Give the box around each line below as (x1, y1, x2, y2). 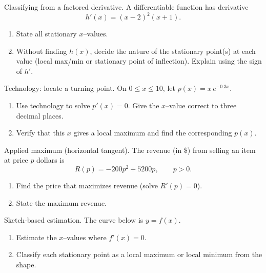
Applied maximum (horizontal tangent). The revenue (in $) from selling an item (4, 144, 256, 155)
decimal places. (16, 110, 64, 121)
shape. (16, 259, 36, 270)
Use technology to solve (16, 100, 90, 111)
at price (4, 154, 28, 165)
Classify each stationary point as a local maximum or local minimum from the (16, 249, 262, 260)
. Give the (128, 100, 159, 111)
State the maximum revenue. (16, 197, 107, 208)
